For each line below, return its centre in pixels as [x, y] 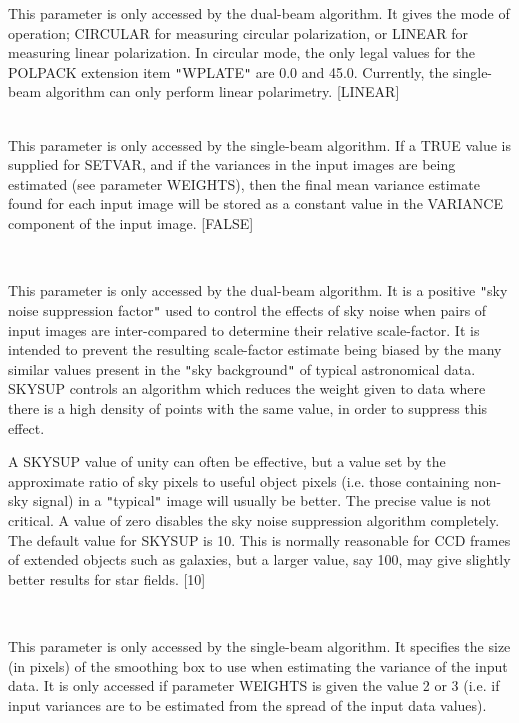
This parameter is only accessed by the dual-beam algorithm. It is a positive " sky [258, 290]
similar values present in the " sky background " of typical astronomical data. [242, 368]
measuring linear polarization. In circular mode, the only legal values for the [242, 52]
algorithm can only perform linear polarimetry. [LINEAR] [222, 91]
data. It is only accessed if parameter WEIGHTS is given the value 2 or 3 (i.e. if [254, 685]
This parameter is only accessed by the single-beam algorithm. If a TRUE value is [259, 144]
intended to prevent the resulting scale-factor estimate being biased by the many [255, 349]
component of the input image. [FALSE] [131, 223]
